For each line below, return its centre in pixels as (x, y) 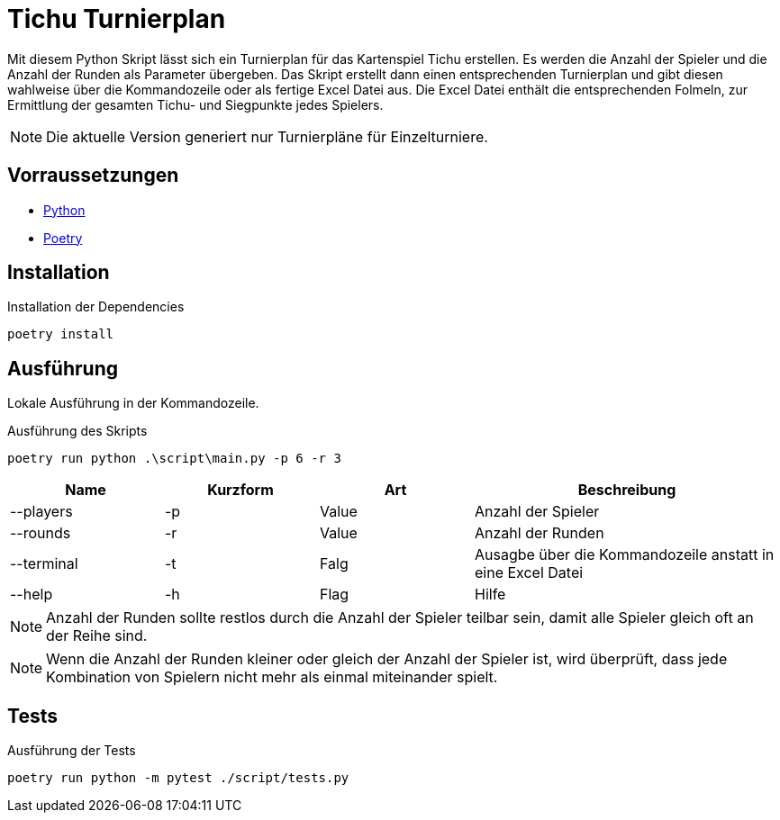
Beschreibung (627, 490)
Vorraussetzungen (93, 176)
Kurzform (240, 490)
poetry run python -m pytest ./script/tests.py (178, 778)
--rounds (41, 533)
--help (32, 595)
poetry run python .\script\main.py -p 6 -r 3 (174, 459)
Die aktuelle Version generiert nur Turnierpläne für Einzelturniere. (267, 136)
